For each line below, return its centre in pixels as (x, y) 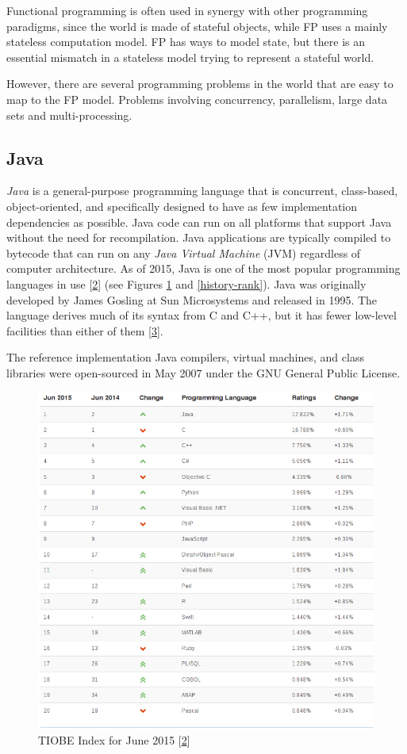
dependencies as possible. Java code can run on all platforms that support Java (199, 222)
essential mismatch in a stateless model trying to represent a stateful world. (190, 57)
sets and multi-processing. (69, 115)
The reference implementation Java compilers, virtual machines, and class (185, 357)
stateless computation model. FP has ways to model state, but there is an (186, 42)
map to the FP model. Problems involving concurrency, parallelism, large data (197, 99)
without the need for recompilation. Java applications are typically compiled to (199, 237)
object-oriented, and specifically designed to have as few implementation (182, 206)
